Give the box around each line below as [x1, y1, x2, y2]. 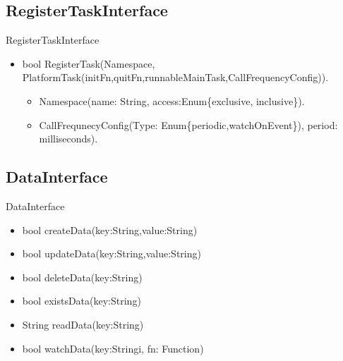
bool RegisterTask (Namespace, [22, 56, 155, 71]
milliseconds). [39, 131, 98, 146]
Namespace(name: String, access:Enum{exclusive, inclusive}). [39, 93, 305, 108]
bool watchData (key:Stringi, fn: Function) [22, 341, 204, 355]
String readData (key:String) [22, 317, 144, 331]
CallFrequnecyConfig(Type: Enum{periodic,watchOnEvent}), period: [39, 117, 338, 132]
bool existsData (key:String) [22, 293, 141, 308]
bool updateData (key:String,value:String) [22, 246, 201, 261]
